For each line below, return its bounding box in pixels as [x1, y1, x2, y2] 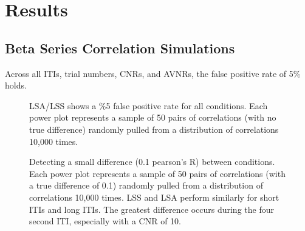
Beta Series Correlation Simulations [5, 38, 235, 57]
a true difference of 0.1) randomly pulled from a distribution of [29, 179, 263, 192]
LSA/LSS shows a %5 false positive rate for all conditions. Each [29, 99, 268, 112]
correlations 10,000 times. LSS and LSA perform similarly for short [29, 190, 279, 203]
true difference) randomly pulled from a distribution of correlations [29, 122, 279, 135]
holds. [5, 79, 27, 92]
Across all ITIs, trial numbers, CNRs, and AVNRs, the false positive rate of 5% [5, 67, 301, 79]
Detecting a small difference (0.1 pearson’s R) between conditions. [29, 155, 275, 168]
